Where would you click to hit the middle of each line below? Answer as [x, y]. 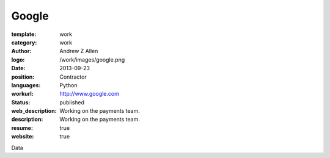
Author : [21, 51]
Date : [18, 68]
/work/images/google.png [92, 59]
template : [24, 34]
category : [24, 42]
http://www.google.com [89, 94]
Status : [21, 102]
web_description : [34, 111]
